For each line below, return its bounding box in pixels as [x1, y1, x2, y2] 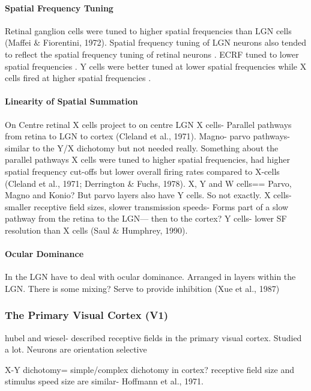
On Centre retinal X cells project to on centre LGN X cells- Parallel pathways [5, 118, 292, 130]
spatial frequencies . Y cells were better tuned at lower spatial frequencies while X [5, 59, 307, 72]
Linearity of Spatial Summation [5, 95, 138, 108]
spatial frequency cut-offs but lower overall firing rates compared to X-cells [5, 165, 280, 177]
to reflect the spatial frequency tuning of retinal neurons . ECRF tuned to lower [5, 47, 299, 60]
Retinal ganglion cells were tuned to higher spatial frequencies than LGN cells [5, 24, 292, 37]
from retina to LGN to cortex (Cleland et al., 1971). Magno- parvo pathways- [5, 130, 290, 142]
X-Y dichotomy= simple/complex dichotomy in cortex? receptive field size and [5, 363, 295, 375]
